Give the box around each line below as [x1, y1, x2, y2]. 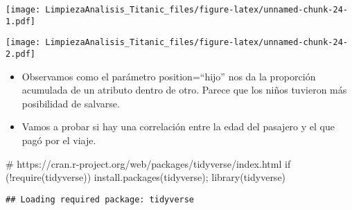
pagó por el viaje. [21, 133, 96, 147]
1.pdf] [6, 16, 35, 26]
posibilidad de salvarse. [21, 96, 120, 110]
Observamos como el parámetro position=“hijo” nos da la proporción [21, 69, 316, 83]
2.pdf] [6, 49, 35, 59]
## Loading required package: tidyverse [6, 194, 195, 204]
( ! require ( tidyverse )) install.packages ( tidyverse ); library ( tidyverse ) [6, 170, 286, 184]
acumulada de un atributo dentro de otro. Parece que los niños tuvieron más [21, 82, 347, 97]
